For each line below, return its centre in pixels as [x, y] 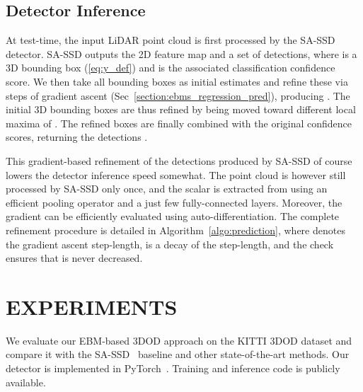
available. [26, 382]
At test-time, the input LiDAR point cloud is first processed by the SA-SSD [171, 40]
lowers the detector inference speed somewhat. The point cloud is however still [176, 174]
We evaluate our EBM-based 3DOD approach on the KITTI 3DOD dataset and [179, 340]
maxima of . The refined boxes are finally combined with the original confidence [179, 123]
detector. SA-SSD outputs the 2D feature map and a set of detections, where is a [181, 53]
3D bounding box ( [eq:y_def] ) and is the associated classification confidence [171, 68]
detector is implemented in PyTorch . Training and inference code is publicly [173, 368]
